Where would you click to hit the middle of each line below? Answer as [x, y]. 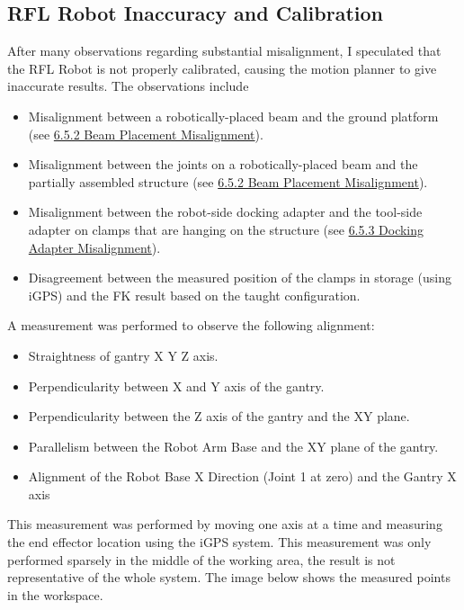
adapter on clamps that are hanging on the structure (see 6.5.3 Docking [226, 229]
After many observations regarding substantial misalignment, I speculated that [224, 51]
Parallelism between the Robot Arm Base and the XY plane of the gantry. [233, 446]
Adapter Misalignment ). [94, 247]
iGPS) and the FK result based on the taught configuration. [194, 295]
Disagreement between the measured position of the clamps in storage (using [240, 278]
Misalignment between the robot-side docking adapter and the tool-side [225, 212]
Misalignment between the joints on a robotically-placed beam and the [223, 164]
